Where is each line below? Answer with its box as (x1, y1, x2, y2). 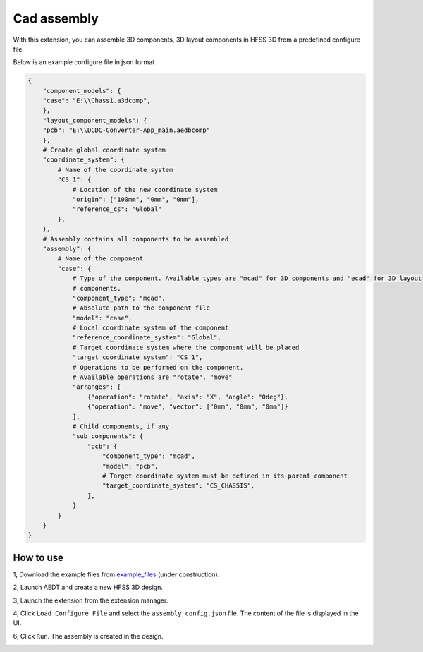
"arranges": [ (72, 383, 121, 391)
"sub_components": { (72, 433, 144, 440)
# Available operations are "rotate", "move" (72, 373, 233, 381)
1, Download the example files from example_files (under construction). (13, 570, 220, 579)
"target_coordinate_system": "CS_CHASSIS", (102, 482, 255, 490)
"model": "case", (72, 314, 133, 322)
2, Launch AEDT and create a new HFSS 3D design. (13, 583, 164, 592)
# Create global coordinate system (42, 146, 166, 155)
